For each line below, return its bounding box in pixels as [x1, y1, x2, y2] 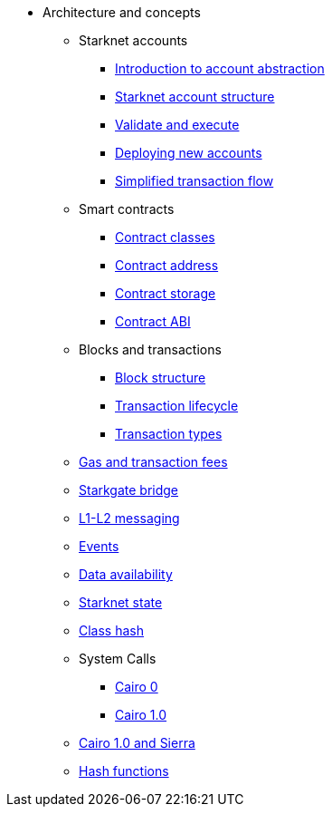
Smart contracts [79, 201, 175, 217]
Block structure [115, 370, 206, 385]
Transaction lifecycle [115, 398, 239, 413]
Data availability [79, 567, 173, 582]
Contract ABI [115, 314, 191, 329]
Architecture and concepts [43, 5, 201, 20]
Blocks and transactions [79, 342, 222, 357]
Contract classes [115, 229, 215, 245]
